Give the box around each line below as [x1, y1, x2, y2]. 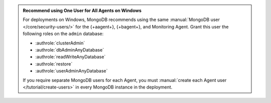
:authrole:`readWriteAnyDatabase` [35, 54, 106, 60]
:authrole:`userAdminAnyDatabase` [35, 68, 108, 74]
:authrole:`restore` [35, 60, 73, 67]
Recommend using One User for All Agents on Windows [23, 7, 142, 13]
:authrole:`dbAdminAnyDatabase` [35, 46, 104, 52]
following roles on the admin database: [23, 30, 104, 37]
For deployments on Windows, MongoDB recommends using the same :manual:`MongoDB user [23, 16, 220, 22]
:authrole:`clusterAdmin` [35, 40, 85, 46]
